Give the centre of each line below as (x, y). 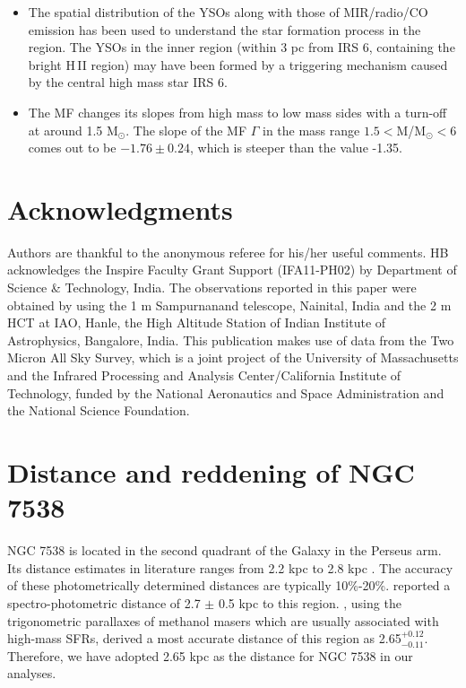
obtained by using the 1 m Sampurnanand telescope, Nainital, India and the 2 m (229, 305)
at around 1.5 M (73, 130)
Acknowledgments (120, 209)
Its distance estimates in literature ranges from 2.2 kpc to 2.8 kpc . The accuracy (230, 567)
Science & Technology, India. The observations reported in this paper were (212, 287)
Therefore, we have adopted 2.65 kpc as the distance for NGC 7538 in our (210, 655)
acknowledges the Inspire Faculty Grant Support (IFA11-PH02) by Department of (232, 270)
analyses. (32, 673)
